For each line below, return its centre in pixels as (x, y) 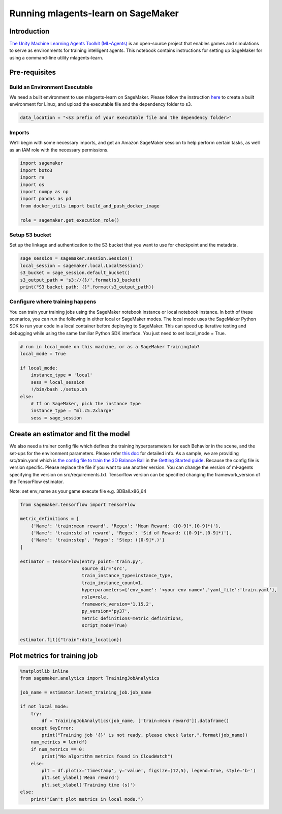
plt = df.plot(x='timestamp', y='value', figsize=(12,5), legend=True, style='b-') (149, 771)
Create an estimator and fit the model (70, 434)
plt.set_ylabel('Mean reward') (80, 778)
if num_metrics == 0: (58, 749)
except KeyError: (52, 728)
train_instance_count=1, (113, 583)
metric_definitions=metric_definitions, (133, 618)
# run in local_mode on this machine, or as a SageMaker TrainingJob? (110, 346)
